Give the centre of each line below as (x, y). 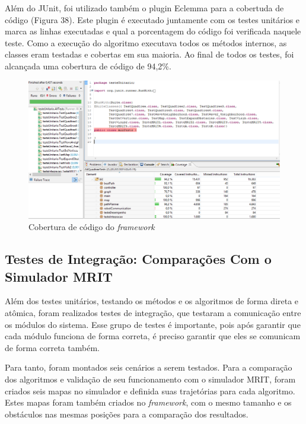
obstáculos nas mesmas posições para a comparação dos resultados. (127, 414)
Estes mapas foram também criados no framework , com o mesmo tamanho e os (148, 402)
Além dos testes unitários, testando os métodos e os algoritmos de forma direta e (152, 301)
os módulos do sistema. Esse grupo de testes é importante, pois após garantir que (153, 324)
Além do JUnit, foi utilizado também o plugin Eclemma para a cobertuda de (144, 8)
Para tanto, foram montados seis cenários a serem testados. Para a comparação (149, 367)
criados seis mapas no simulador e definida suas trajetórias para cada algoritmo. (150, 390)
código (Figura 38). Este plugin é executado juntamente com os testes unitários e (152, 19)
